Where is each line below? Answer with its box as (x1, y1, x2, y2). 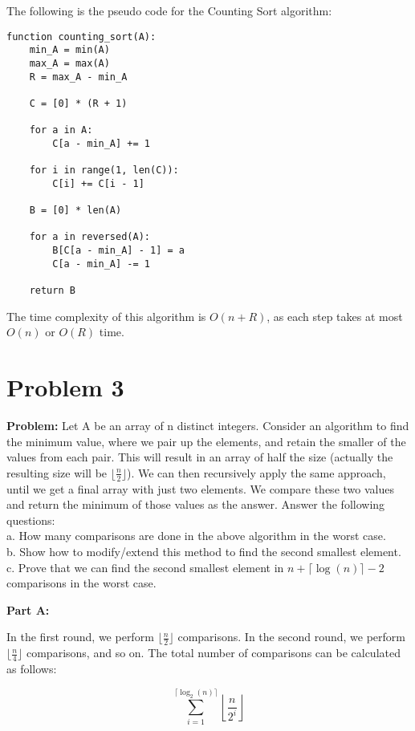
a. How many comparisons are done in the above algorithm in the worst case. (6, 527, 386, 544)
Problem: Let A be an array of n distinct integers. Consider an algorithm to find (6, 417, 409, 434)
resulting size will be (6, 464, 108, 481)
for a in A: (29, 124, 93, 136)
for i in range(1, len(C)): (29, 164, 179, 177)
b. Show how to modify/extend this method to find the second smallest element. (6, 543, 401, 560)
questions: (6, 511, 55, 528)
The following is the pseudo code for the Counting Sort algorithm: (6, 2, 332, 18)
